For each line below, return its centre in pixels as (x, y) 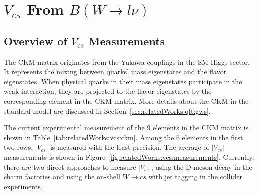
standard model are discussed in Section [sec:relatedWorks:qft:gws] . (107, 111)
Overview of (36, 40)
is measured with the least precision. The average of (130, 147)
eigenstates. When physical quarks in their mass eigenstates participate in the (123, 81)
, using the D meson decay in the (202, 167)
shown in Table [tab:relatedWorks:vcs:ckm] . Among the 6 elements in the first (124, 137)
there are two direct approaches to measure (70, 167)
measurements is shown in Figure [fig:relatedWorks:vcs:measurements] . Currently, (129, 157)
